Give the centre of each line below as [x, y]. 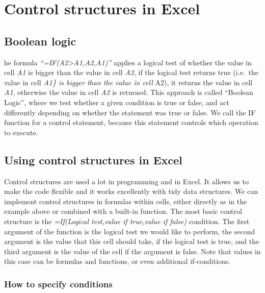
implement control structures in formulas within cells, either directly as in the [126, 201]
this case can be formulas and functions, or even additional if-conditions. [117, 261]
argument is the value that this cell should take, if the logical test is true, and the [132, 241]
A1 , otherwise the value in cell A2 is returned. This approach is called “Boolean [129, 92]
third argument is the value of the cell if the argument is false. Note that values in [132, 251]
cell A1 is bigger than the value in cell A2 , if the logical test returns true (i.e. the [131, 72]
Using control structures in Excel [93, 160]
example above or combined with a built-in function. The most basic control [123, 211]
